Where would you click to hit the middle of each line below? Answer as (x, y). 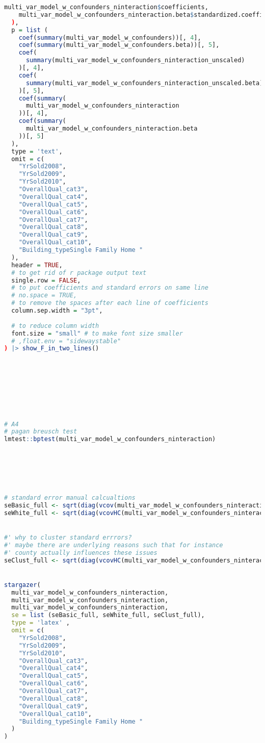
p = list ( (30, 30)
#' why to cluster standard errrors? (68, 537)
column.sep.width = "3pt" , (57, 311)
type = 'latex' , (41, 623)
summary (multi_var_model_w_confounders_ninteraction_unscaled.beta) (144, 83)
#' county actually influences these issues (81, 553)
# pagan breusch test (41, 432)
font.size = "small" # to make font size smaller (97, 333)
